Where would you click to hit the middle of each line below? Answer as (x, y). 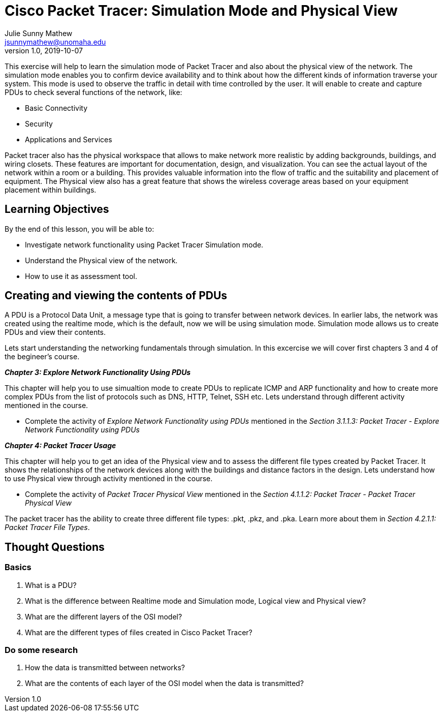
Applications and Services (69, 139)
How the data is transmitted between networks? (105, 668)
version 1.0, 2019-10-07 (44, 50)
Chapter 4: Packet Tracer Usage (60, 446)
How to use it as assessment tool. (81, 276)
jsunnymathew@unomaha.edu (55, 42)
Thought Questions (55, 547)
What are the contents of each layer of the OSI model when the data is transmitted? (164, 683)
